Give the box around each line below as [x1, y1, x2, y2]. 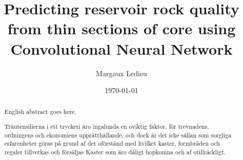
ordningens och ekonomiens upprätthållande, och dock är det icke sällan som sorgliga [4, 130, 232, 139]
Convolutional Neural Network [10, 38, 233, 59]
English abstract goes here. [4, 107, 76, 116]
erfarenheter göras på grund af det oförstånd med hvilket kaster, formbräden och [4, 139, 220, 148]
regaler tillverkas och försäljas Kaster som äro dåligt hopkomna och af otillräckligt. [4, 148, 226, 156]
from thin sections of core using [7, 18, 236, 39]
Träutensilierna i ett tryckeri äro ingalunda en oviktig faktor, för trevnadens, [4, 122, 209, 131]
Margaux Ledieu [96, 67, 147, 78]
